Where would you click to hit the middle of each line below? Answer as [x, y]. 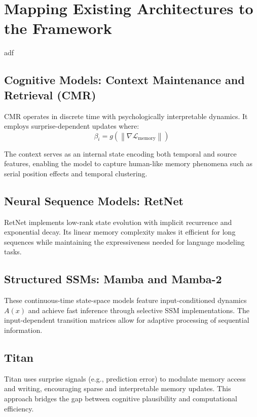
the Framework [58, 28]
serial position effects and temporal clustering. [76, 173]
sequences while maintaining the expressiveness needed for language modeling [124, 241]
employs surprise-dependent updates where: [72, 126]
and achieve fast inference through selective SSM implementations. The [139, 310]
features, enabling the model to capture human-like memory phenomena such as [128, 163]
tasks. [13, 252]
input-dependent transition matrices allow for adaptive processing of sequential [127, 320]
